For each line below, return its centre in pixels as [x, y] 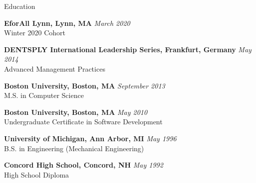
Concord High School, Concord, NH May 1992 [84, 165]
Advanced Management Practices [55, 68]
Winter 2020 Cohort [35, 33]
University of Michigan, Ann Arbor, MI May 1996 [90, 138]
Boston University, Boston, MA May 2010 [76, 112]
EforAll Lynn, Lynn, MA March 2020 [67, 23]
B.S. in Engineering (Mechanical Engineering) [74, 148]
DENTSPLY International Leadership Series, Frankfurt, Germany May [128, 49]
